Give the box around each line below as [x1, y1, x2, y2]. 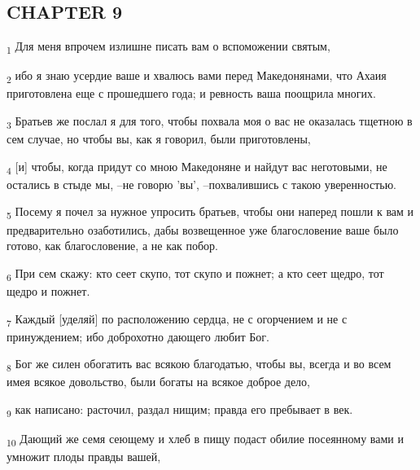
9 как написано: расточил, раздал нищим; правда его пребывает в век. [7, 400, 353, 419]
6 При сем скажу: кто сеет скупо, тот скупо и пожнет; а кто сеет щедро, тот [7, 264, 384, 283]
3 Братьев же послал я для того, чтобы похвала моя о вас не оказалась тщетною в [7, 112, 413, 131]
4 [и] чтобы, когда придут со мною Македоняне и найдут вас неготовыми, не [7, 157, 387, 177]
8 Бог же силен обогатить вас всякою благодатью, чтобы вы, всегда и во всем [7, 355, 392, 375]
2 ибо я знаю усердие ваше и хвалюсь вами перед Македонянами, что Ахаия [7, 67, 387, 86]
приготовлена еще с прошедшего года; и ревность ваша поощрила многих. [7, 85, 376, 102]
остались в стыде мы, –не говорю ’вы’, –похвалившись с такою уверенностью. [7, 175, 396, 192]
